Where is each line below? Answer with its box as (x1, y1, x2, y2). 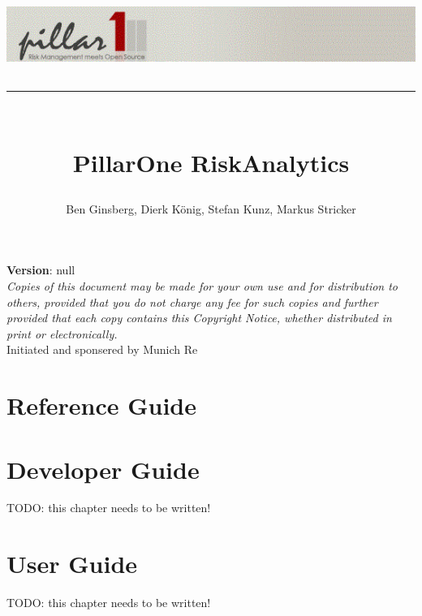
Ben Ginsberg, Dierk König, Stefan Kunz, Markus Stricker (66, 200, 356, 217)
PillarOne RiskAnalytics (72, 145, 350, 179)
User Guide (6, 547, 138, 580)
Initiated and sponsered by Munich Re (6, 341, 198, 358)
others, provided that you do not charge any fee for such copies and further (6, 293, 378, 310)
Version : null (6, 261, 75, 278)
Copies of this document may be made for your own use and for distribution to (6, 277, 398, 294)
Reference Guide (6, 389, 196, 422)
